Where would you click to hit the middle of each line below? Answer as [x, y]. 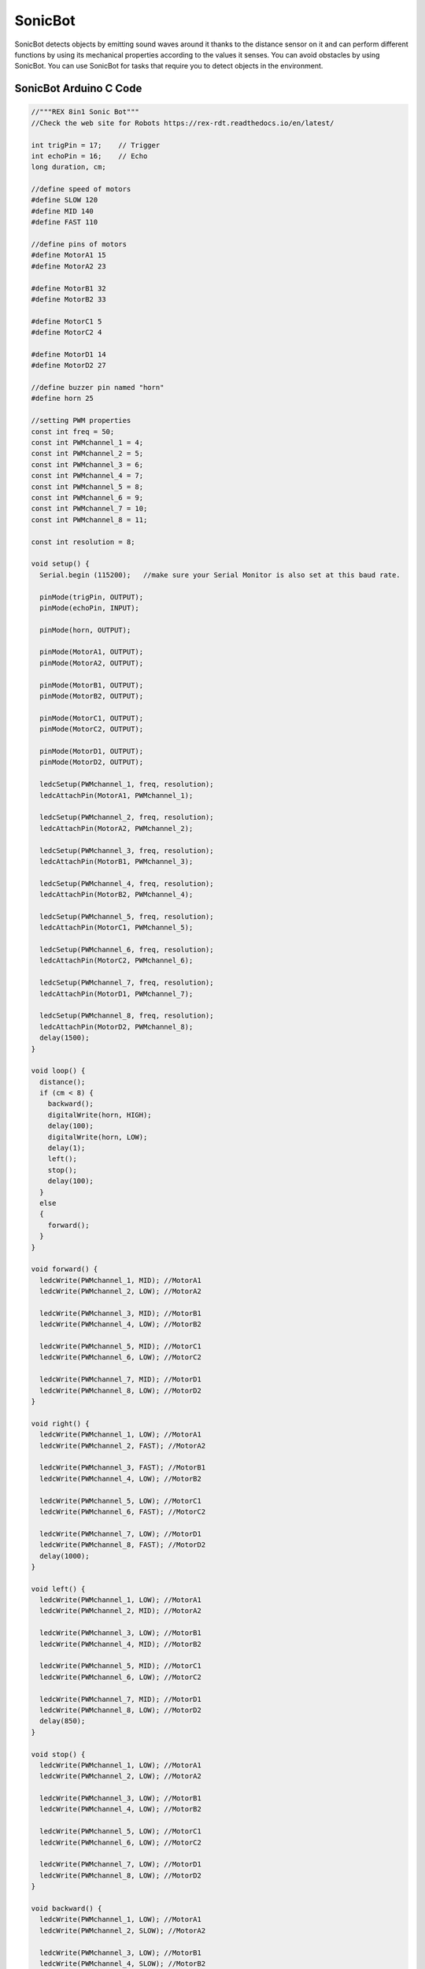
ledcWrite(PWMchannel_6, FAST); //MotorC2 [123, 1511]
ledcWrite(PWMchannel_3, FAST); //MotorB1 [123, 1468]
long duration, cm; [68, 167]
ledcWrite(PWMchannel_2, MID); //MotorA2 [121, 1611]
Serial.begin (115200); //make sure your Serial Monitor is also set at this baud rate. [220, 575]
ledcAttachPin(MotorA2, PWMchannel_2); [116, 828]
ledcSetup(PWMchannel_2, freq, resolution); [127, 818]
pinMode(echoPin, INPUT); [89, 608]
